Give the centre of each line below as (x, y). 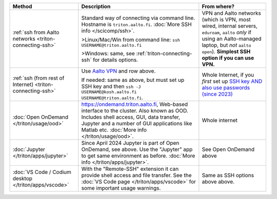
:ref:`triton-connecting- (164, 53)
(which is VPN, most (226, 19)
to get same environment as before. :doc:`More (138, 156)
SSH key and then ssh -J (111, 86)
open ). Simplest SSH (226, 51)
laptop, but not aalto (226, 45)
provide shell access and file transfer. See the (136, 175)
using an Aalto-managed (232, 39)
